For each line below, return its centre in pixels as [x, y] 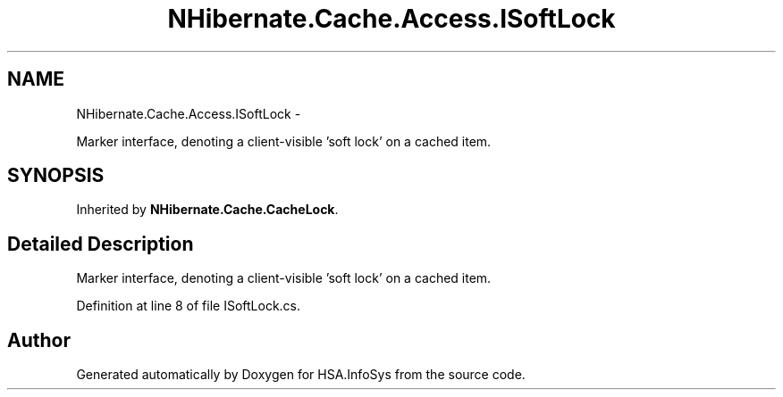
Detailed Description [101, 244]
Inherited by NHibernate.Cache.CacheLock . [207, 210]
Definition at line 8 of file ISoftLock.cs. [189, 306]
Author [39, 340]
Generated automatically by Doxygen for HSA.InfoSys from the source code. [301, 375]
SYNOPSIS [56, 176]
